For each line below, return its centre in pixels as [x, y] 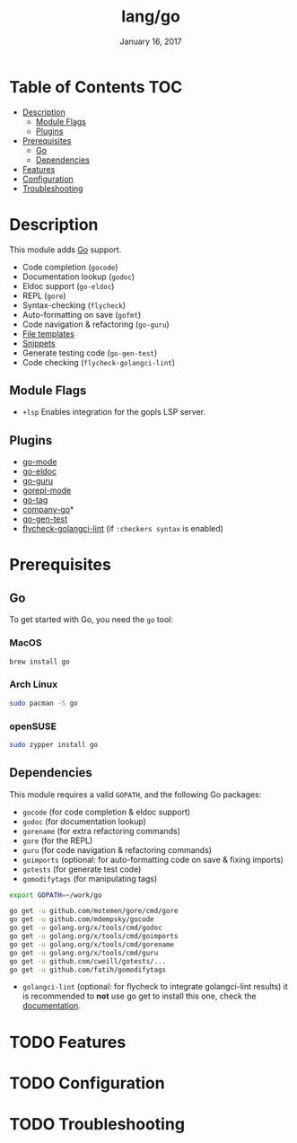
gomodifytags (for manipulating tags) [90, 878]
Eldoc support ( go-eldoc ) [68, 286]
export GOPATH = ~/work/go [56, 895]
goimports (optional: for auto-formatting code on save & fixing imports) [153, 859]
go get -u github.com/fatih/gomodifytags [88, 970]
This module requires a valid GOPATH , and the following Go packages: [135, 794]
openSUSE [33, 726]
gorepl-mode [47, 490]
